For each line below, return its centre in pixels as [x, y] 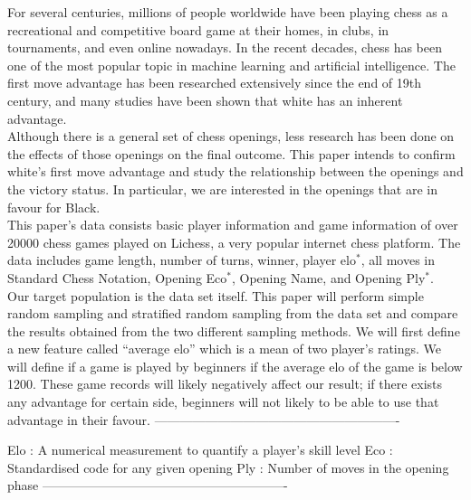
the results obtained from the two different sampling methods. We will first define [234, 330]
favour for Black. [54, 207]
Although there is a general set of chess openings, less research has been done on [231, 136]
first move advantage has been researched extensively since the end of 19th [215, 83]
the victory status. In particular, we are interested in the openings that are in [222, 189]
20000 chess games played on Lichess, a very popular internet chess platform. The [234, 242]
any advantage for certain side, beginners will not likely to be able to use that [223, 402]
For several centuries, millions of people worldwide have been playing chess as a [228, 12]
